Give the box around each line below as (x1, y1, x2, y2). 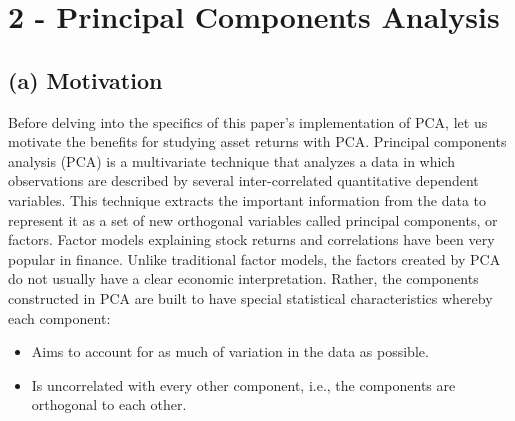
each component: (8, 307, 111, 328)
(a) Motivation (8, 64, 163, 95)
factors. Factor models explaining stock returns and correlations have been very (8, 229, 495, 250)
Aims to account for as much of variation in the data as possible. (31, 341, 429, 362)
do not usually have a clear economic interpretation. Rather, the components (8, 268, 479, 289)
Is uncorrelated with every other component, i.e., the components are (31, 374, 456, 395)
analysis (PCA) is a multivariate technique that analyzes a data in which (8, 150, 455, 171)
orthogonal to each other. (31, 394, 187, 415)
